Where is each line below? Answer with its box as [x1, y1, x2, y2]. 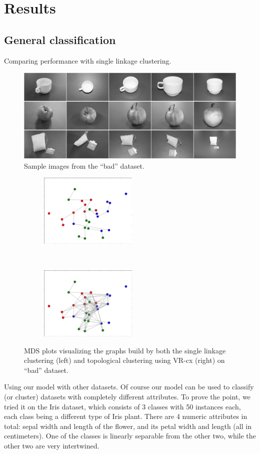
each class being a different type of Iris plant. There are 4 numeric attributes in [4, 411, 247, 421]
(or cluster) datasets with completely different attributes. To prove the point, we [4, 391, 250, 401]
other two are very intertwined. [4, 440, 99, 450]
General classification [4, 32, 116, 47]
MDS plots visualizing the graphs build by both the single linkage [24, 345, 226, 355]
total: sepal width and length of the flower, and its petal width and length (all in [4, 420, 251, 431]
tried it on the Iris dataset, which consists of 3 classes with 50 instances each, [4, 401, 241, 411]
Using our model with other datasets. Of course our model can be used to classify [4, 381, 254, 392]
